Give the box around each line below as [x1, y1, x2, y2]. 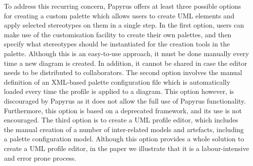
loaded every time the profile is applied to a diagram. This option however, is [4, 86, 234, 96]
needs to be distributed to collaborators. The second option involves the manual [4, 67, 242, 77]
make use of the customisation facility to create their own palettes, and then [4, 29, 232, 39]
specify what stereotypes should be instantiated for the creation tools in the [4, 39, 230, 49]
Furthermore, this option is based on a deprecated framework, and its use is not [4, 105, 242, 115]
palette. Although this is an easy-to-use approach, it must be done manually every [4, 48, 249, 58]
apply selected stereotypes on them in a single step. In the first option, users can [4, 20, 244, 30]
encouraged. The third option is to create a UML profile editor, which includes [4, 115, 238, 125]
